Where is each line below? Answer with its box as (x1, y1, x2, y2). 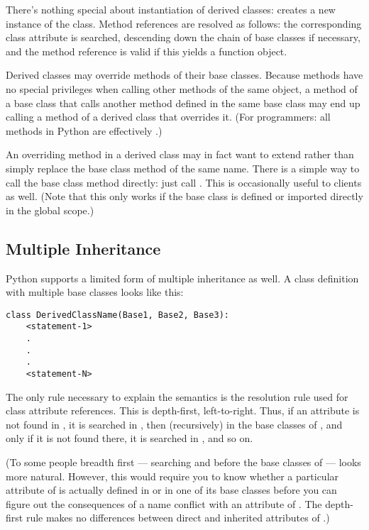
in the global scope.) (6, 202, 94, 217)
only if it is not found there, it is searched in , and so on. (6, 431, 253, 446)
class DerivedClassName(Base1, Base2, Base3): (6, 309, 229, 320)
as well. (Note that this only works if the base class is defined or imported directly (6, 189, 363, 204)
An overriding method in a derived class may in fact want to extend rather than (6, 147, 354, 162)
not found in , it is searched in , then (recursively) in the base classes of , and (6, 416, 343, 431)
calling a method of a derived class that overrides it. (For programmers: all (6, 109, 331, 124)
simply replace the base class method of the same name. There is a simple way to (6, 160, 360, 175)
